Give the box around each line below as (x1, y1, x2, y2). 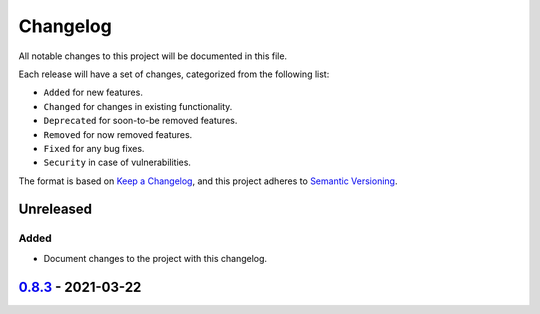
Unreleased (18, 201, 93, 218)
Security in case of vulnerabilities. (43, 156, 192, 169)
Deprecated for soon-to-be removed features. (43, 115, 238, 127)
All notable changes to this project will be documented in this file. (18, 50, 288, 62)
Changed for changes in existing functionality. (43, 100, 233, 112)
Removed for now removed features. (43, 128, 193, 140)
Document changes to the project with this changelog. (43, 252, 268, 264)
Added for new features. (43, 86, 144, 99)
